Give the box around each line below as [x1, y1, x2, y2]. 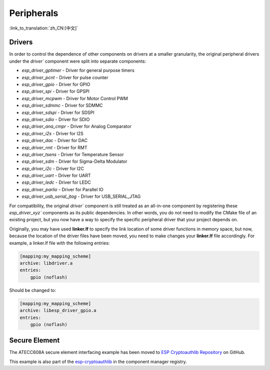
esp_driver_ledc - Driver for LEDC [21, 179, 91, 185]
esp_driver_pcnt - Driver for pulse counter [21, 74, 108, 80]
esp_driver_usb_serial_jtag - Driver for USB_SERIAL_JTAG [21, 193, 141, 200]
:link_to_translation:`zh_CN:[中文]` [9, 25, 78, 31]
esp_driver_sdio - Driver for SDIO [21, 116, 90, 122]
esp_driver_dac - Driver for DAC [21, 138, 87, 144]
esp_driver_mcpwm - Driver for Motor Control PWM [21, 95, 128, 101]
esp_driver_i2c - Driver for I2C [21, 165, 84, 171]
